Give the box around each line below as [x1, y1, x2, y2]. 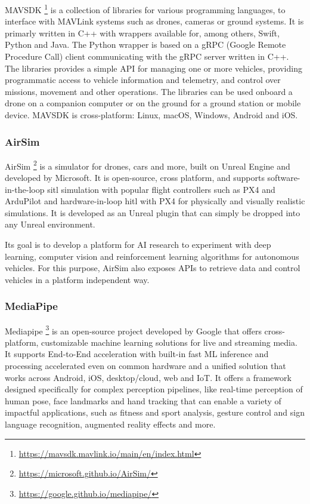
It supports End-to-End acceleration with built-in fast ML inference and [5, 348, 269, 360]
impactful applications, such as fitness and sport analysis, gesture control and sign [5, 406, 305, 419]
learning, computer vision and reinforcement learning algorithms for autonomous [5, 250, 299, 262]
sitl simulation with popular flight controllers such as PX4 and [47, 183, 275, 195]
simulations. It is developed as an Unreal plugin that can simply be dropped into [5, 206, 300, 219]
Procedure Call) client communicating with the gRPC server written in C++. [5, 50, 289, 63]
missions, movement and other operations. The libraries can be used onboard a [5, 85, 293, 97]
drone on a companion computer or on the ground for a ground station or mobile [5, 97, 301, 109]
